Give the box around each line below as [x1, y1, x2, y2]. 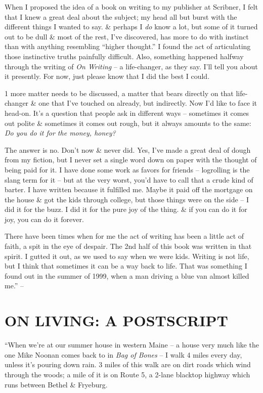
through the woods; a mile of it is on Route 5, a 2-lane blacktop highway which [5, 369, 250, 379]
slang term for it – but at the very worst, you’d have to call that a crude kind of [5, 174, 253, 185]
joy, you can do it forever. [5, 213, 84, 224]
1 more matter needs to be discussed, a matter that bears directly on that [5, 88, 234, 98]
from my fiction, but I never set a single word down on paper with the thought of [5, 154, 257, 165]
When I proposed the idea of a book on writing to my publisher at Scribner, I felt [5, 2, 258, 12]
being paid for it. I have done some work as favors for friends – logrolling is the [5, 164, 250, 174]
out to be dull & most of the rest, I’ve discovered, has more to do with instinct [5, 31, 249, 41]
